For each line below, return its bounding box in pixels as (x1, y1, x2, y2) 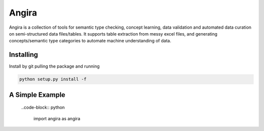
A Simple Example (9, 91, 66, 99)
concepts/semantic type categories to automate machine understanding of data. (9, 38, 171, 44)
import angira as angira (33, 115, 81, 121)
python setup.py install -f (19, 76, 87, 82)
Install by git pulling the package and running (9, 63, 100, 69)
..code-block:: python (21, 105, 65, 111)
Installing (9, 51, 39, 59)
